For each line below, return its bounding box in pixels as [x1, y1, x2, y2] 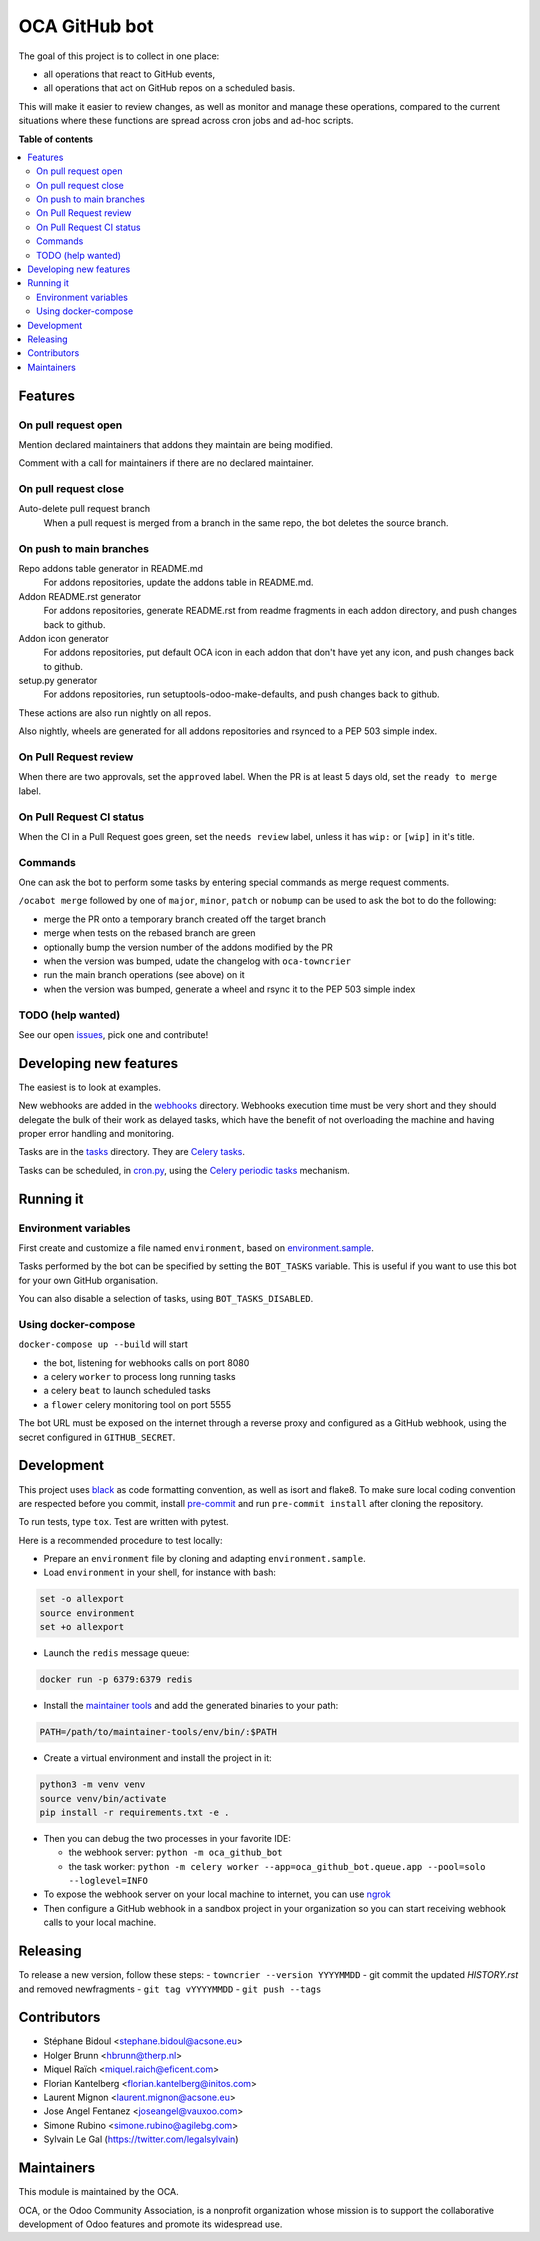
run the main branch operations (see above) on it [43, 969, 245, 981]
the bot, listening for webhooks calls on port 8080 [43, 1356, 250, 1369]
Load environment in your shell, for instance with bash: [43, 1566, 277, 1579]
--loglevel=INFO [68, 1875, 149, 1887]
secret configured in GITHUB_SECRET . [18, 1431, 176, 1443]
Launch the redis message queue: [43, 1647, 190, 1659]
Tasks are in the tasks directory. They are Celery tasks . [18, 1146, 245, 1158]
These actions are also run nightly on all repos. [18, 706, 212, 719]
